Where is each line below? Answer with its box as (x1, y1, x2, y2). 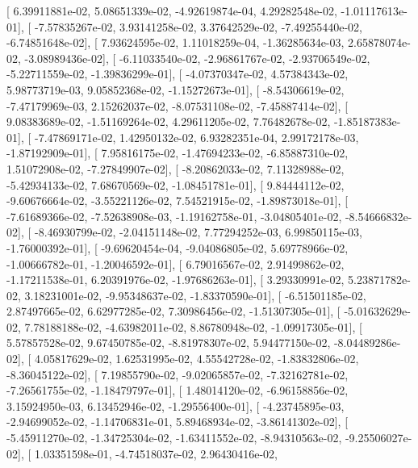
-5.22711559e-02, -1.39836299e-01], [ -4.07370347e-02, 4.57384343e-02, (6, 65, 349, 82)
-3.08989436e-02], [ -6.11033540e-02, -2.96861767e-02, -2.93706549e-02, (24, 49, 370, 66)
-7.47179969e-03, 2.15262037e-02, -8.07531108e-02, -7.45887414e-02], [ (6, 97, 349, 114)
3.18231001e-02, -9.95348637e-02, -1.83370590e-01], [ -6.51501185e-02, (24, 286, 366, 303)
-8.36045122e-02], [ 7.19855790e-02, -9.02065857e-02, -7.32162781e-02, (6, 366, 349, 382)
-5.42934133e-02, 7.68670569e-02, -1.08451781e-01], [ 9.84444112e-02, (6, 176, 345, 193)
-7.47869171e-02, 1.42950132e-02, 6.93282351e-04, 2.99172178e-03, (34, 128, 359, 145)
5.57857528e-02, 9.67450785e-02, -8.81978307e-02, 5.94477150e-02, (6, 334, 331, 351)
